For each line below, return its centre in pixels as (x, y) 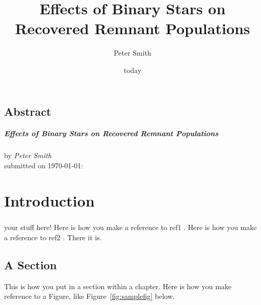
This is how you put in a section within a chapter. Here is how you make (118, 286)
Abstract (28, 111)
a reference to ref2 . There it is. (53, 237)
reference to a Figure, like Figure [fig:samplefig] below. (89, 296)
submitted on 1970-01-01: (44, 166)
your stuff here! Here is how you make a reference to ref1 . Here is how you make (130, 227)
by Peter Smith (28, 155)
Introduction (49, 200)
